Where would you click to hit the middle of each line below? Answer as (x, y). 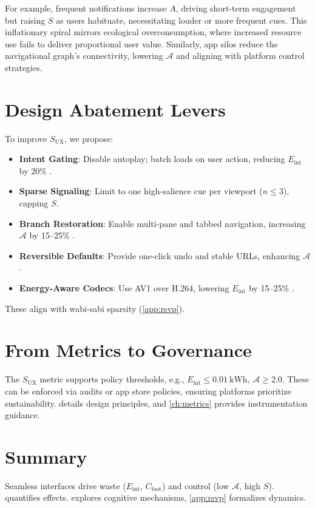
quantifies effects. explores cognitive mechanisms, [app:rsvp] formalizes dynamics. (156, 497)
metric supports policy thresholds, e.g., (112, 379)
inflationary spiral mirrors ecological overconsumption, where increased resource (153, 32)
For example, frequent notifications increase (86, 8)
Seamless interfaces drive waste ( (66, 485)
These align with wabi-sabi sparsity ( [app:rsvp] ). (95, 308)
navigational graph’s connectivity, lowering (84, 56)
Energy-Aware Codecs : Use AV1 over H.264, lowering (124, 288)
